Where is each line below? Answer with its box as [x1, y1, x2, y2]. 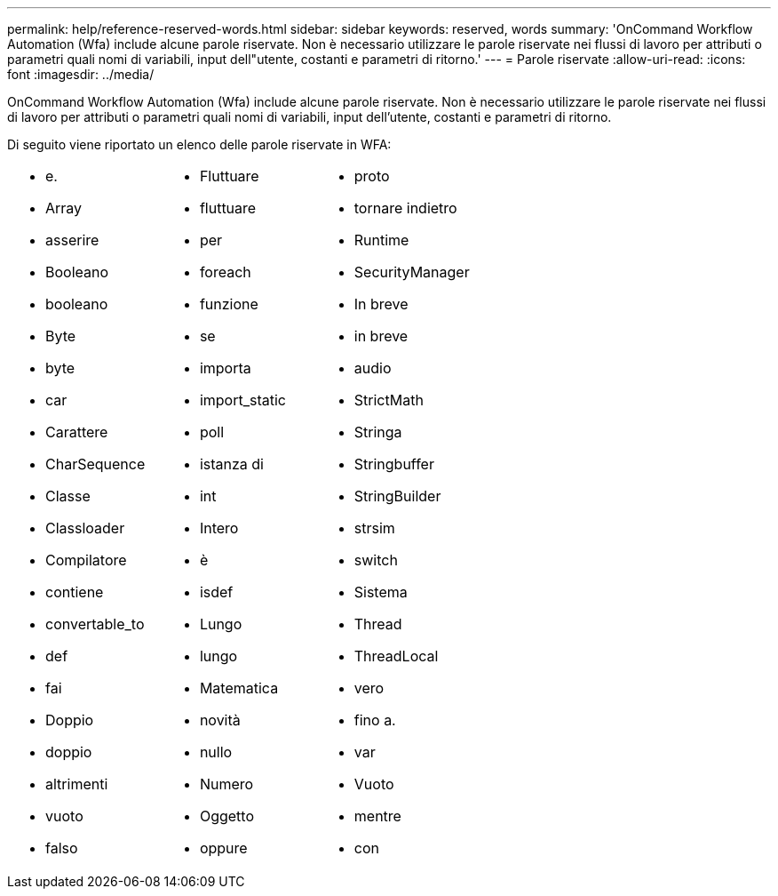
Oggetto [199, 807, 254, 825]
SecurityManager [353, 263, 470, 281]
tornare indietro [353, 199, 457, 217]
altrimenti [45, 775, 108, 793]
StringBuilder [353, 487, 441, 505]
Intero [199, 519, 239, 537]
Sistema [353, 583, 408, 601]
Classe [45, 487, 91, 505]
